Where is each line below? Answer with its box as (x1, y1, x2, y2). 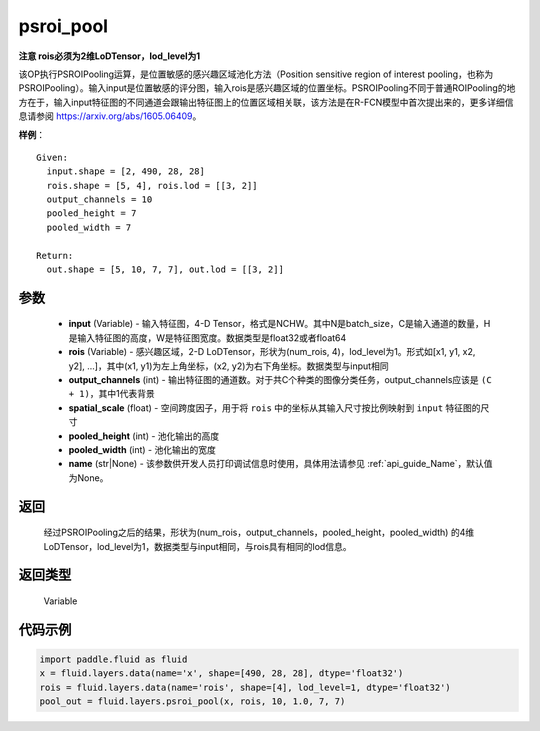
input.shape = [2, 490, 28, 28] (46, 166, 205, 177)
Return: (36, 250, 74, 261)
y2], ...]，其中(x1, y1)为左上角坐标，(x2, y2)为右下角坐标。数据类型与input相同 (68, 360, 389, 372)
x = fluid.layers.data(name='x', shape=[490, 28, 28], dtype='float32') (39, 668, 404, 679)
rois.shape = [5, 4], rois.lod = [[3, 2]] (46, 180, 259, 191)
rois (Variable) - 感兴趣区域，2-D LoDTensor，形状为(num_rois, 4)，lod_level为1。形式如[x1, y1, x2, (68, 346, 476, 358)
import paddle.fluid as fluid (39, 653, 188, 665)
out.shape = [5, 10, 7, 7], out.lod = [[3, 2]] (46, 264, 285, 275)
